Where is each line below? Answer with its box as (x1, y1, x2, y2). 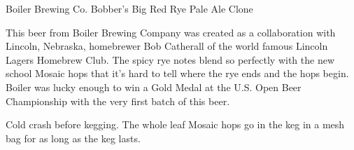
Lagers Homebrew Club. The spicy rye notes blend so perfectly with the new (6, 52, 335, 67)
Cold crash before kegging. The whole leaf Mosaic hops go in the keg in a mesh (6, 117, 345, 132)
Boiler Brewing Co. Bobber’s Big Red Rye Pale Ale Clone (6, 1, 253, 15)
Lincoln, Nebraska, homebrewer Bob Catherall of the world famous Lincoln (6, 39, 328, 53)
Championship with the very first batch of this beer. (6, 93, 230, 108)
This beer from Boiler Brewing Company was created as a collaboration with (6, 25, 336, 39)
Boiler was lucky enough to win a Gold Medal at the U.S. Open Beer (6, 79, 302, 94)
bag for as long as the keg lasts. (6, 130, 141, 145)
